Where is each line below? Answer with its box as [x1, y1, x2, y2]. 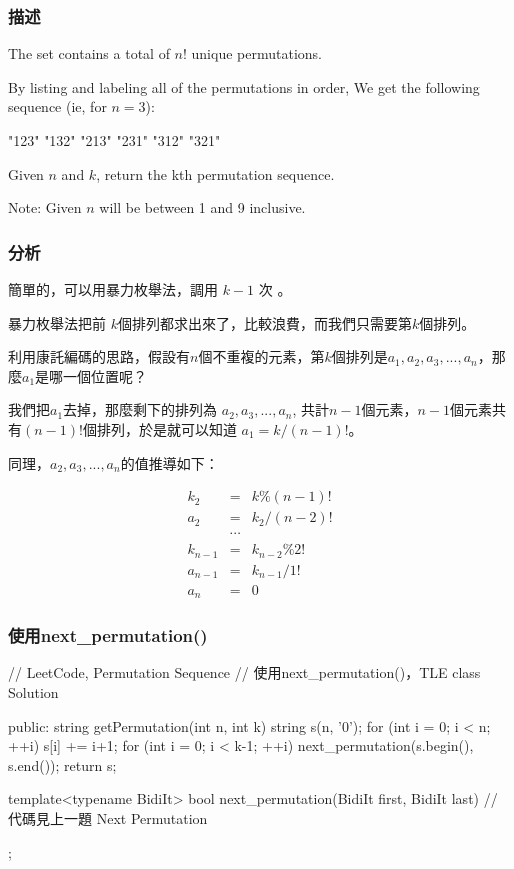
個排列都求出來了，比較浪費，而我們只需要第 [117, 312, 412, 333]
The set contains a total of [8, 43, 170, 64]
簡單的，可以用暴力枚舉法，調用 [8, 279, 218, 299]
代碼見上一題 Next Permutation [8, 808, 208, 829]
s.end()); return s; [8, 754, 117, 775]
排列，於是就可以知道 [96, 418, 237, 439]
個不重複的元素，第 [198, 346, 325, 367]
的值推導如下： [120, 452, 219, 473]
